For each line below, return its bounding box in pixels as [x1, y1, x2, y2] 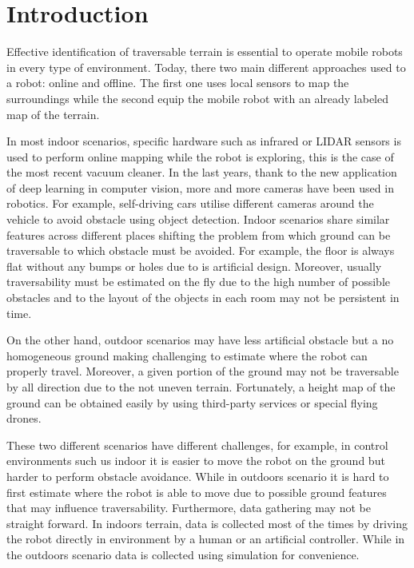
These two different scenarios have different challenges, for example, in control [6, 436, 388, 453]
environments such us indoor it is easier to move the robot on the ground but [6, 452, 385, 469]
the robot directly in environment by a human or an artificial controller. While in [6, 530, 405, 547]
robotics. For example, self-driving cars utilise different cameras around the [6, 195, 374, 212]
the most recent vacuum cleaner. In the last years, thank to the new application [6, 164, 397, 181]
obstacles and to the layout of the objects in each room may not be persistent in [6, 289, 400, 306]
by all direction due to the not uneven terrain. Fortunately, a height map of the [6, 379, 396, 395]
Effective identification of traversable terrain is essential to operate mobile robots [6, 43, 403, 60]
